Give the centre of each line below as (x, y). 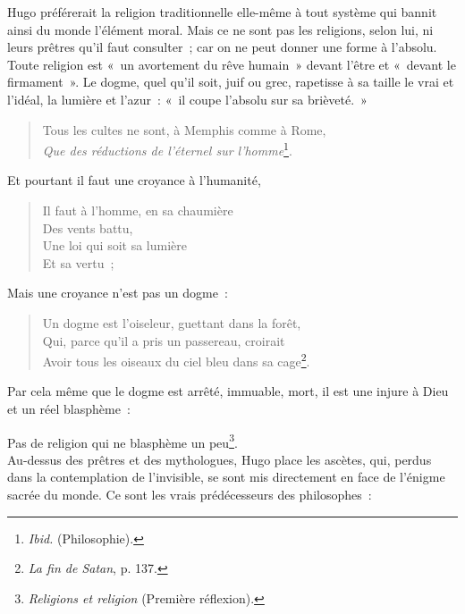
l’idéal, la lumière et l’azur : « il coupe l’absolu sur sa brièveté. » (187, 99)
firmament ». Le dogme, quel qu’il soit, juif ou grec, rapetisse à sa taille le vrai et (231, 82)
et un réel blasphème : (69, 408)
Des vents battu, (88, 227)
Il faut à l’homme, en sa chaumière (138, 210)
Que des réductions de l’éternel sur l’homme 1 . (167, 149)
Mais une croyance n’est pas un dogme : (118, 293)
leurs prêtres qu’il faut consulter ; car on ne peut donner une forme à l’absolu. (222, 47)
